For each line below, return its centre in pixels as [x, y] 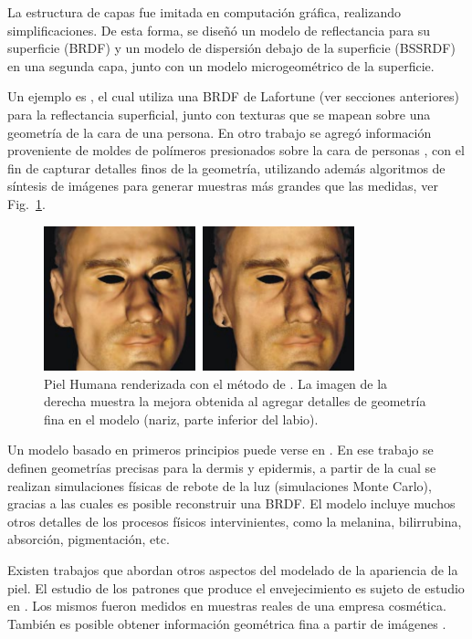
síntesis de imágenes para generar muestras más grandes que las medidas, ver [223, 186]
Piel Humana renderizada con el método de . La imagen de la [216, 383]
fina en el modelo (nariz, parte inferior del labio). [181, 419]
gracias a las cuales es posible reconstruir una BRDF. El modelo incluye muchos [231, 503]
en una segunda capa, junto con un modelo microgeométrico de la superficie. [221, 65]
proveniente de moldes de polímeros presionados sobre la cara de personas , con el [236, 150]
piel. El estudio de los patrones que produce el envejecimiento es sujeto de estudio [236, 587]
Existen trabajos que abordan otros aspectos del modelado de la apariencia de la [233, 569]
